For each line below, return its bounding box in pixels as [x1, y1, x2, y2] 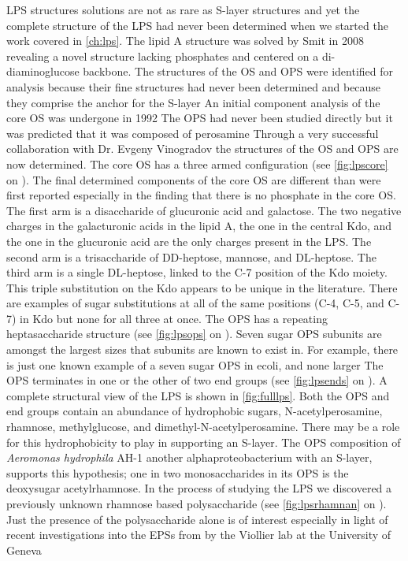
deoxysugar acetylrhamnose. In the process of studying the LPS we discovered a [6, 480, 392, 496]
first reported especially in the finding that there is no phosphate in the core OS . [6, 187, 396, 203]
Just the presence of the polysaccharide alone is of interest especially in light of [6, 511, 388, 527]
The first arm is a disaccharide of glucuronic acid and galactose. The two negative [6, 202, 402, 218]
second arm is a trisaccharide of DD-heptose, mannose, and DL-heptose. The [6, 248, 376, 265]
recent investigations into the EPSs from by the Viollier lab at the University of [6, 526, 391, 543]
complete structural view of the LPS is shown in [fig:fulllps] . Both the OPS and [6, 387, 390, 403]
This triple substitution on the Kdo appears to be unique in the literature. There [6, 279, 398, 295]
